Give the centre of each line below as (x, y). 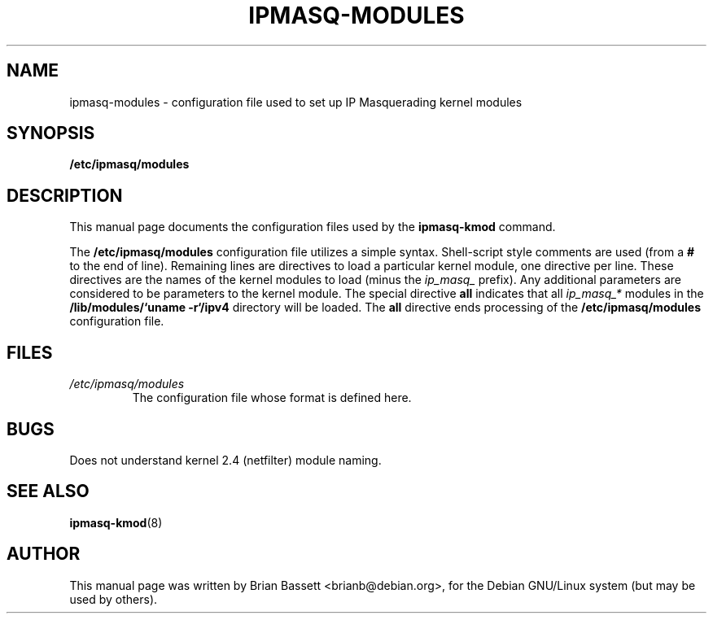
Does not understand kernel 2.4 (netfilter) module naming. (225, 460)
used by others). (114, 599)
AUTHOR (44, 554)
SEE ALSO (48, 491)
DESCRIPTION (65, 195)
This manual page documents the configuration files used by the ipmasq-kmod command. (313, 227)
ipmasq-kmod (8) (116, 522)
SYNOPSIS (51, 133)
